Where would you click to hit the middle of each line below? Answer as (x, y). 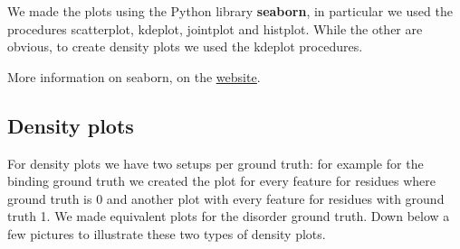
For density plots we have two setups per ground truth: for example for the (216, 163)
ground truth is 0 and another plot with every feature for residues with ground (226, 198)
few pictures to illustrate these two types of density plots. (167, 233)
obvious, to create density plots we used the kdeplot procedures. (185, 46)
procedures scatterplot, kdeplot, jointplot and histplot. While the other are (215, 28)
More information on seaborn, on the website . (134, 76)
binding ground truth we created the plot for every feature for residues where (222, 181)
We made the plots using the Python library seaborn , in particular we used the (230, 11)
